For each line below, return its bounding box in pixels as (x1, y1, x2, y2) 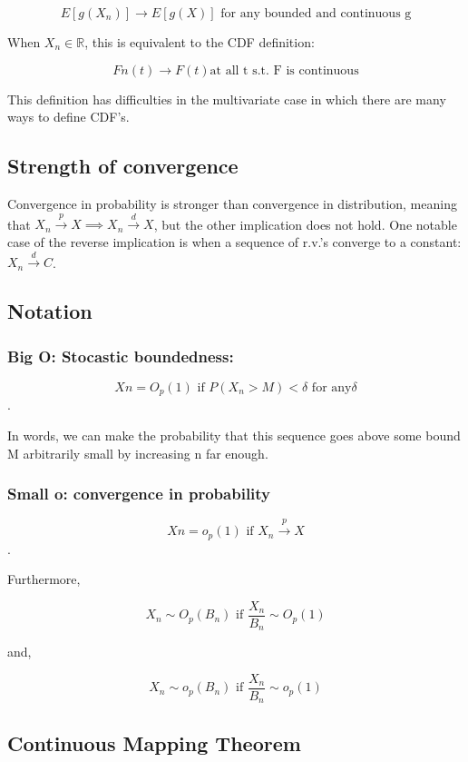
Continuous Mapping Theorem (7, 728, 301, 757)
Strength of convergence (7, 152, 239, 180)
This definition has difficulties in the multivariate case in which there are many (7, 89, 446, 108)
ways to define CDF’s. (7, 107, 130, 126)
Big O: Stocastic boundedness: (7, 344, 234, 367)
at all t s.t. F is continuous (210, 64, 359, 77)
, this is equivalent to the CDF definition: (84, 33, 315, 51)
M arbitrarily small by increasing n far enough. (7, 443, 268, 462)
